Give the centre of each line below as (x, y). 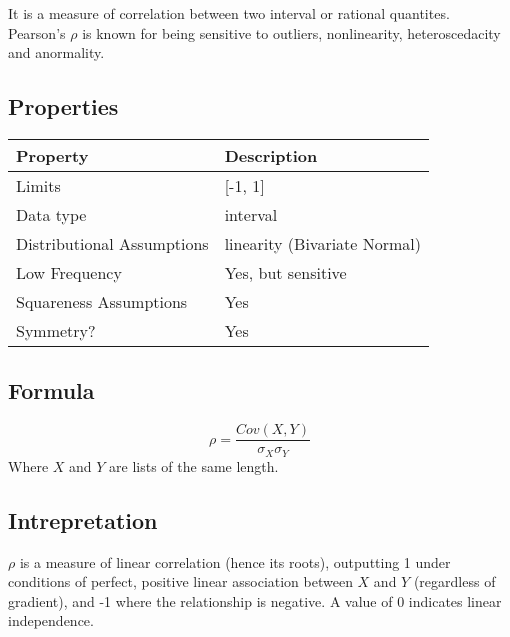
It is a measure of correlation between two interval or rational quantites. (229, 13)
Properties (63, 106)
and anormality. (56, 52)
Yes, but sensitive (285, 272)
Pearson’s (37, 32)
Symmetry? (56, 330)
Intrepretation (83, 519)
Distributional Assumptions (112, 243)
